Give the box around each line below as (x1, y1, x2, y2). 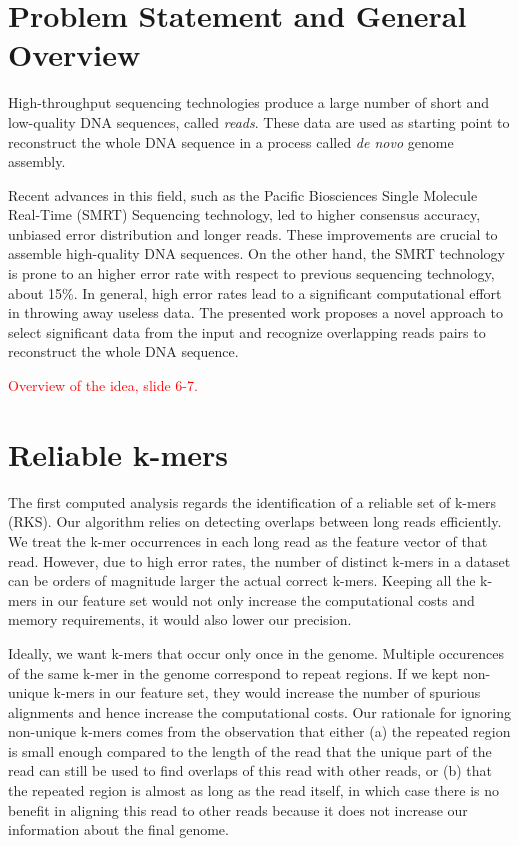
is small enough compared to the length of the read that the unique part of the (8, 740, 492, 761)
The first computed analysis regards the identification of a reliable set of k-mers (8, 491, 496, 512)
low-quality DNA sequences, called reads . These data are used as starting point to (8, 111, 510, 132)
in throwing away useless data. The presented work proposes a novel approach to (8, 302, 503, 323)
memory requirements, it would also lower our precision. (8, 609, 352, 630)
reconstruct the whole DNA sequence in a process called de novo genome (8, 131, 454, 152)
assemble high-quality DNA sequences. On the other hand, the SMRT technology (8, 243, 505, 264)
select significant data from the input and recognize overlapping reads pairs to (8, 321, 486, 342)
